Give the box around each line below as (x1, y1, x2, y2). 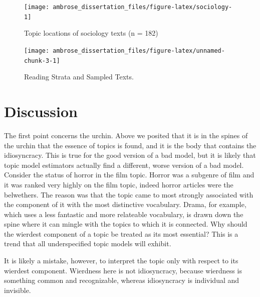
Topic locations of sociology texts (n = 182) (24, 28, 158, 38)
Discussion (4, 101, 78, 121)
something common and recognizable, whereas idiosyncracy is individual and (4, 275, 239, 285)
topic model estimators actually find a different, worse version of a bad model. (4, 159, 244, 170)
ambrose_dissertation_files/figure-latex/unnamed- (53, 47, 225, 54)
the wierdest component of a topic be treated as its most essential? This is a (4, 228, 238, 239)
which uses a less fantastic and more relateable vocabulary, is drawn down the (4, 209, 243, 219)
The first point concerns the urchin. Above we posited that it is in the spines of (4, 130, 248, 140)
